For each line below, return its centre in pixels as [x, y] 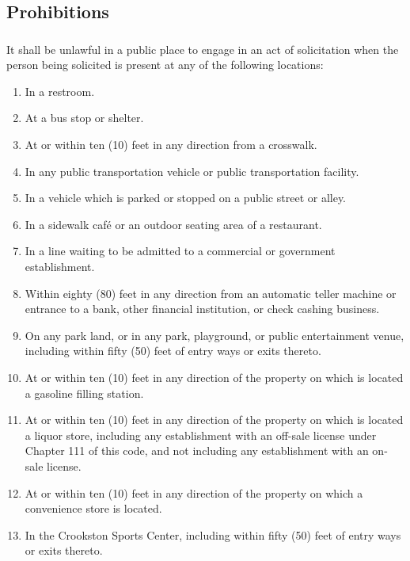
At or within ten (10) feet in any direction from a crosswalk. [171, 145]
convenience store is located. [93, 508]
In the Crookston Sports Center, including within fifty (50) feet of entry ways [213, 534]
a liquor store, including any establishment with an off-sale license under [201, 435]
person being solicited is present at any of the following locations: [165, 65]
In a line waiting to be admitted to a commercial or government [180, 251]
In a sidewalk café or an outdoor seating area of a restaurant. [173, 224]
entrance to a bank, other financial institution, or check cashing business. [202, 309]
